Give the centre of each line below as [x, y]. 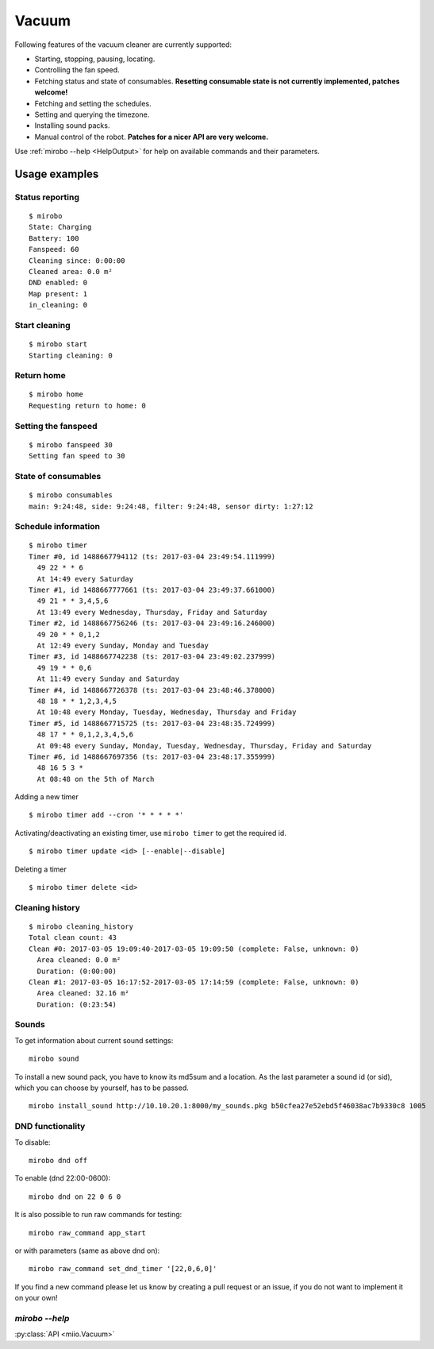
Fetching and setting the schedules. [93, 103]
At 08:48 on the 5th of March [96, 779]
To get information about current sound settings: [94, 1040]
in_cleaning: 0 [58, 305]
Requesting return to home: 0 [88, 406]
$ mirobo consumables [71, 495]
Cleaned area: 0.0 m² [71, 271]
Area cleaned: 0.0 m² [79, 960]
